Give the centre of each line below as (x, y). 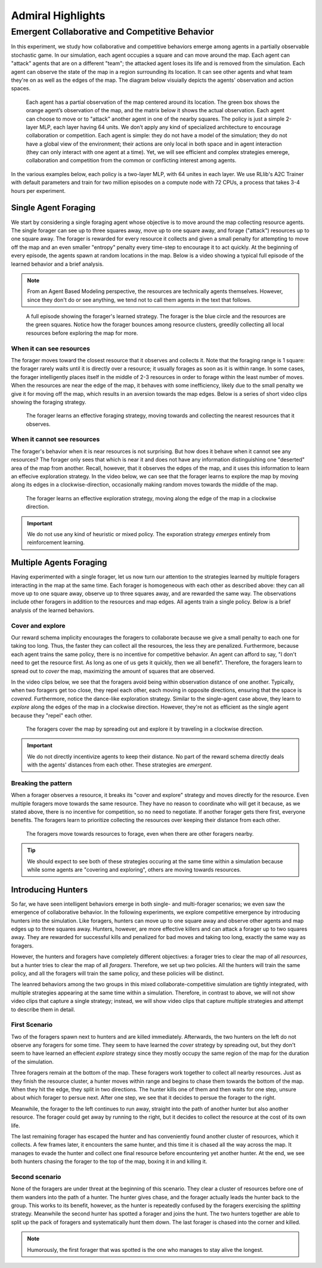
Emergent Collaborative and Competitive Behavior (112, 32)
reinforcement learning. (56, 543)
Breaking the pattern (41, 783)
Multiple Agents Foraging (59, 563)
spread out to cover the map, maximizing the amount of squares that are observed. (113, 671)
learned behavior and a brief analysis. (58, 264)
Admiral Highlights (58, 16)
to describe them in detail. (43, 1010)
